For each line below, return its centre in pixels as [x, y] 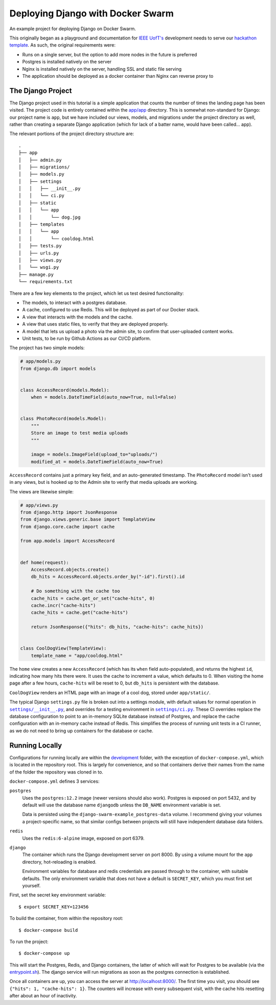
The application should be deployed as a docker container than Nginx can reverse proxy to [118, 76]
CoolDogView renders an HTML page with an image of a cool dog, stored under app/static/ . [110, 692]
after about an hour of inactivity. [43, 996]
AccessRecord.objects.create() [70, 570]
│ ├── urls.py [39, 253]
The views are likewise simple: [41, 491]
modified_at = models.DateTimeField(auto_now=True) [97, 462]
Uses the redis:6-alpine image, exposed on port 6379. [84, 838]
